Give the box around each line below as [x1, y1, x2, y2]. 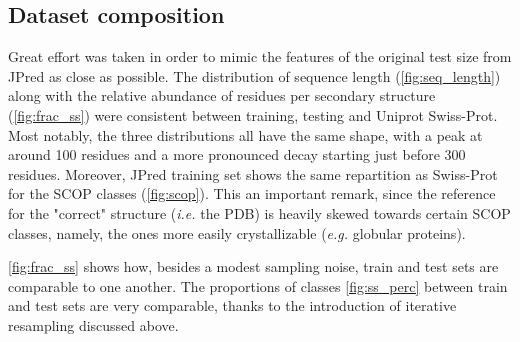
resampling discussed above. [8, 314, 179, 335]
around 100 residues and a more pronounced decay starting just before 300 [8, 144, 466, 165]
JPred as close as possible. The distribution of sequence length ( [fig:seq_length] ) [8, 65, 501, 86]
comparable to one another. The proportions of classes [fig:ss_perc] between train [8, 275, 508, 296]
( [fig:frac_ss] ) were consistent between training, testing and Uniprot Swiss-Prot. [8, 104, 498, 125]
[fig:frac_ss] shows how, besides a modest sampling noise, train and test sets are [8, 256, 499, 277]
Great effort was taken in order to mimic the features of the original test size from [8, 46, 512, 67]
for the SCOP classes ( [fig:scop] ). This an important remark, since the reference [8, 183, 496, 204]
